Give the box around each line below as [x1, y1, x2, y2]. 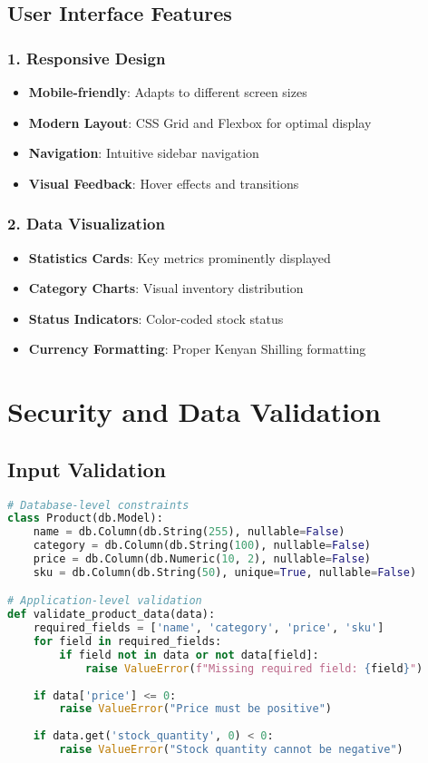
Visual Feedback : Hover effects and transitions [28, 173, 299, 192]
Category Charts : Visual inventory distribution [28, 279, 304, 298]
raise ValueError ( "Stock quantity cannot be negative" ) [59, 743, 404, 757]
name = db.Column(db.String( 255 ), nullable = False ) [33, 525, 345, 539]
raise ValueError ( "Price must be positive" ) [59, 702, 332, 716]
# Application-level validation [7, 594, 202, 608]
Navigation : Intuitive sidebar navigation [28, 143, 259, 162]
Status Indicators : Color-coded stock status [28, 308, 284, 328]
